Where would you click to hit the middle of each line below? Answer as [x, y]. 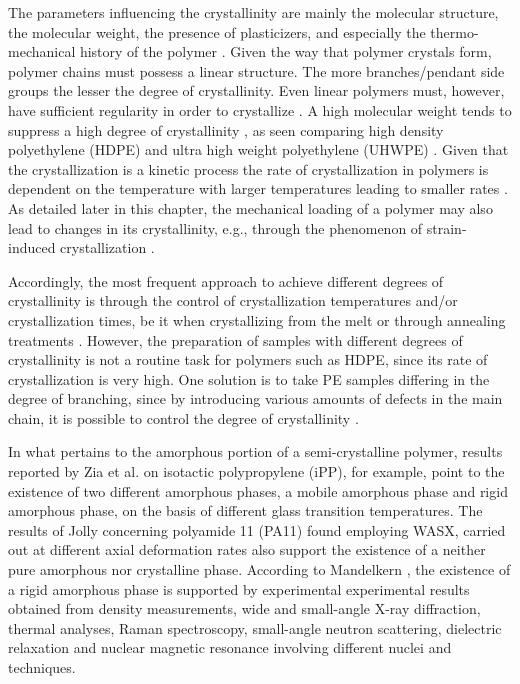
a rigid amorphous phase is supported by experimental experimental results [239, 588]
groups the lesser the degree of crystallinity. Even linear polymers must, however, [256, 90]
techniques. [42, 667]
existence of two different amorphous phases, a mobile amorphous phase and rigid [258, 490]
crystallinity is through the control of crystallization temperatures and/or [233, 300]
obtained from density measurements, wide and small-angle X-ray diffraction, [244, 608]
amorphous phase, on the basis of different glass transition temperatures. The [245, 510]
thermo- [454, 31]
